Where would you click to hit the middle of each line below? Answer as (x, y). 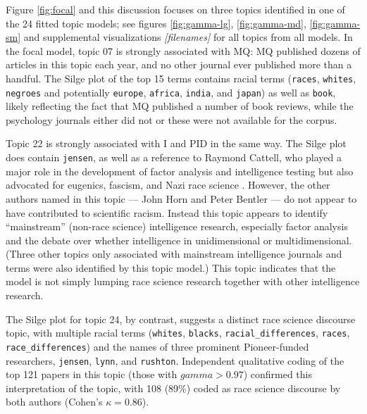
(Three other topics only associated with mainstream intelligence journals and (174, 254)
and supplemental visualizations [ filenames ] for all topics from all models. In (188, 37)
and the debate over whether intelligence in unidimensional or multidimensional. (179, 240)
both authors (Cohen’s (54, 402)
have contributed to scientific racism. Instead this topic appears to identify (167, 212)
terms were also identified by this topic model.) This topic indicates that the (171, 267)
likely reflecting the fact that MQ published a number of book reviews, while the (180, 106)
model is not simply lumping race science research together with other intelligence (183, 281)
